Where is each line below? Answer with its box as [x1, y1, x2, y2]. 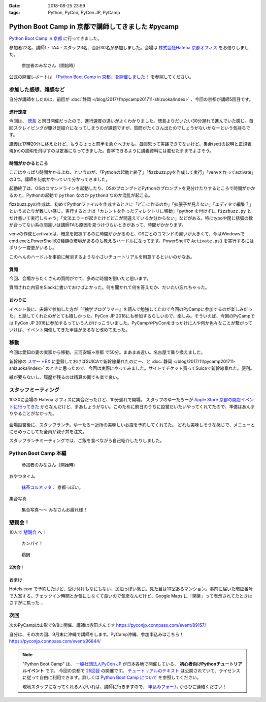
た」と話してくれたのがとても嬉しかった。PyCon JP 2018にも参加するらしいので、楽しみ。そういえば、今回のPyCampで [9, 313, 255, 319]
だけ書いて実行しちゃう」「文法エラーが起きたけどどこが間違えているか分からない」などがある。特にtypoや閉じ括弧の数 [9, 215, 253, 221]
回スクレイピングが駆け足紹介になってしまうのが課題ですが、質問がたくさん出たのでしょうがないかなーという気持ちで [9, 125, 251, 130]
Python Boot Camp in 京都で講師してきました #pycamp [9, 23, 179, 31]
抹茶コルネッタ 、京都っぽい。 [21, 484, 83, 490]
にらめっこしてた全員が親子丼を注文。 [9, 429, 87, 434]
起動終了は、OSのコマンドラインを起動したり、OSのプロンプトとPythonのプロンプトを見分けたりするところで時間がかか [9, 185, 256, 191]
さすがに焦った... [9, 600, 44, 606]
